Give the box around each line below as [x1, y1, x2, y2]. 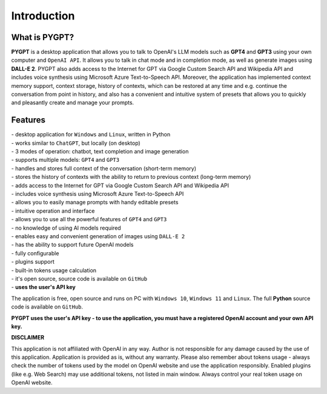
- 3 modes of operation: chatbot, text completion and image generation [11, 148, 189, 155]
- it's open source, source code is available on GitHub [11, 275, 148, 282]
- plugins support [11, 258, 54, 265]
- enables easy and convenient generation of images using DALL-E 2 [11, 233, 185, 239]
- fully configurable [11, 249, 59, 257]
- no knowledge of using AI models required [11, 224, 121, 232]
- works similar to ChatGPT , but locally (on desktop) [11, 139, 140, 147]
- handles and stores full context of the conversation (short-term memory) [11, 164, 197, 172]
